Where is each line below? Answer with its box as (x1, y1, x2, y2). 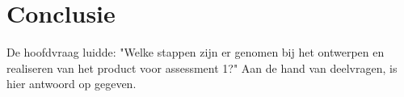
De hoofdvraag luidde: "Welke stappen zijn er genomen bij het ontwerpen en (6, 44, 385, 61)
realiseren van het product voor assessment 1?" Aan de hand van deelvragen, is (6, 59, 398, 76)
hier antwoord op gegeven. (6, 75, 137, 92)
